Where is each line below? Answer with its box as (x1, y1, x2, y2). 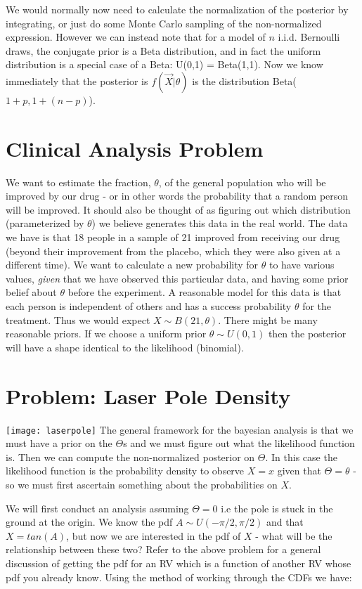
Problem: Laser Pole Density (6, 381, 291, 410)
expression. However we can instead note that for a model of (6, 30, 266, 44)
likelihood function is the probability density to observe (6, 463, 245, 478)
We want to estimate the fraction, (6, 174, 151, 189)
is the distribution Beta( (192, 73, 297, 88)
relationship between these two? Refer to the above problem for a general (6, 542, 321, 557)
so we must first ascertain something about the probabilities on (6, 477, 278, 491)
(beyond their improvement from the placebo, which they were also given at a (6, 243, 341, 258)
